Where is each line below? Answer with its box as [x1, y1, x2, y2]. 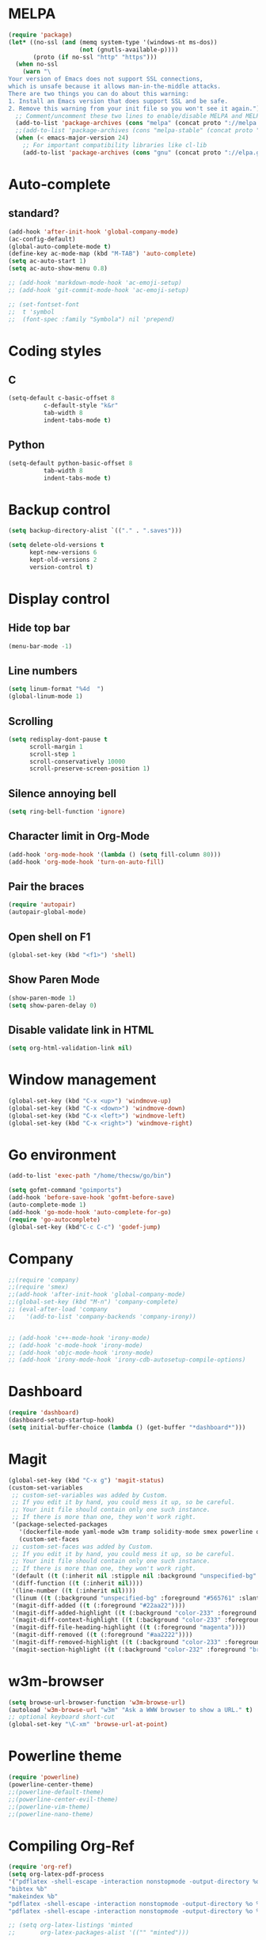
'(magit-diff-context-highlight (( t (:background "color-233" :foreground [11, 1616, 264, 1624]
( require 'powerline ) [8, 1774, 80, 1782]
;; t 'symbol [8, 308, 55, 316]
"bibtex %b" [8, 1885, 47, 1893]
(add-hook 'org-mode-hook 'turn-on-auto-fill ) [8, 858, 165, 866]
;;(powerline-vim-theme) [8, 1802, 90, 1811]
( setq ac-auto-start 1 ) [8, 257, 87, 265]
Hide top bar [8, 621, 70, 635]
